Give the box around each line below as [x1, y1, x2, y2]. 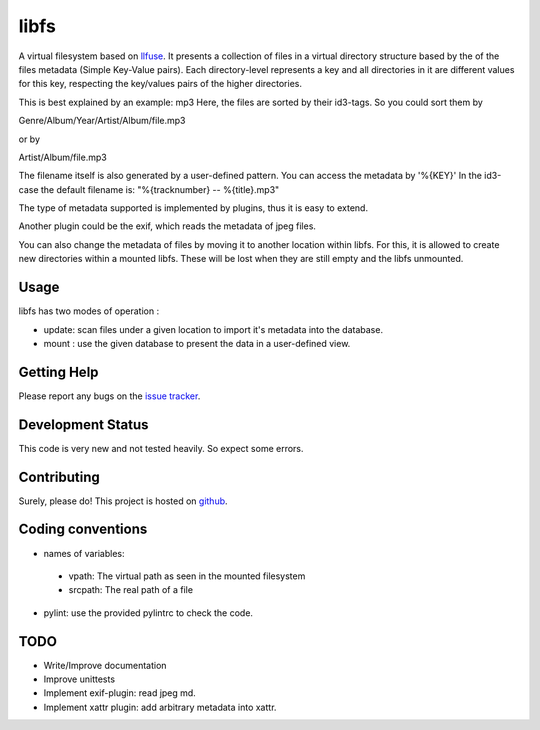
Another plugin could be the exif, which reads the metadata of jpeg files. [18, 220, 317, 232]
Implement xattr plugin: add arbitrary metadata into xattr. [43, 701, 277, 713]
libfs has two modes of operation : [18, 305, 160, 317]
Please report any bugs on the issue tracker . [18, 390, 201, 402]
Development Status [18, 416, 149, 433]
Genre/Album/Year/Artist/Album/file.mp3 [18, 115, 186, 127]
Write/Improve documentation [43, 659, 167, 671]
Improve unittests [43, 673, 115, 685]
